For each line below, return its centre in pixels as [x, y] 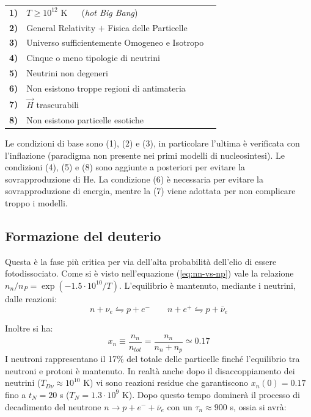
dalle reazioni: [31, 298]
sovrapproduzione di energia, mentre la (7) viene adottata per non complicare [150, 191]
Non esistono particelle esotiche [85, 119]
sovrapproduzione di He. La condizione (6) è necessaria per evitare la [134, 179]
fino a [16, 394]
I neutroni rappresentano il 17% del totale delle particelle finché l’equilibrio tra [152, 359]
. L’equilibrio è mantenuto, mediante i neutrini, [207, 285]
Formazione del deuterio [83, 235]
